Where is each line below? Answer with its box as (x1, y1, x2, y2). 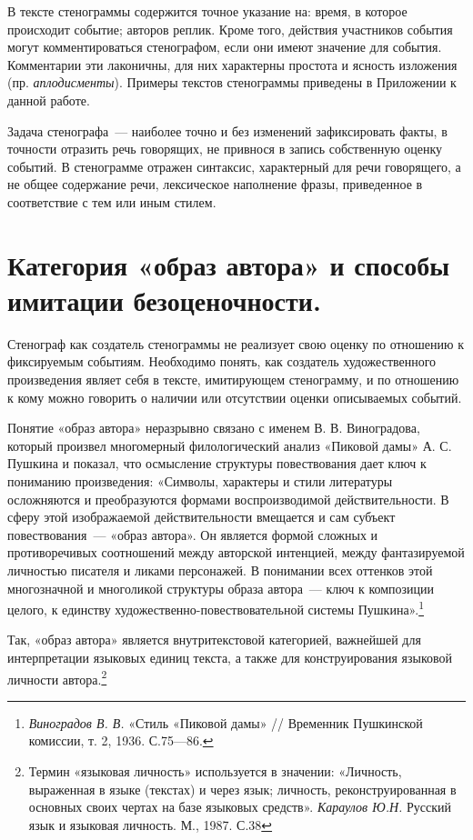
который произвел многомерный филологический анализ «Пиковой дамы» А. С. (7, 435, 452, 455)
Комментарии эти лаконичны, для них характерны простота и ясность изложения (7, 55, 458, 74)
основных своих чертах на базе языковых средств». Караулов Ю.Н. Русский (28, 797, 452, 816)
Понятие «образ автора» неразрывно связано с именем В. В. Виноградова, (7, 418, 420, 437)
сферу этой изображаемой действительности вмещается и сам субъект (7, 507, 396, 526)
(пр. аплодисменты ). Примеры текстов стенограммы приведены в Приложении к (7, 73, 457, 92)
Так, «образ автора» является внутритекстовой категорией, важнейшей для (7, 630, 421, 649)
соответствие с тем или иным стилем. (7, 192, 216, 211)
